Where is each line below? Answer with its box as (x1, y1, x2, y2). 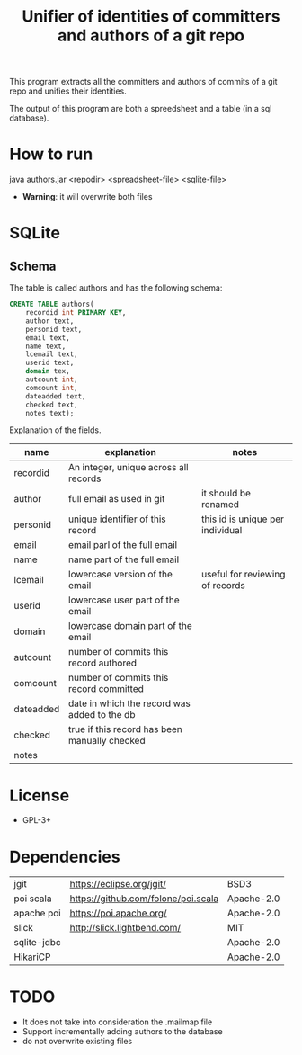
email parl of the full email (68, 539, 178, 551)
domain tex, (25, 367, 70, 376)
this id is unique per (200, 513, 285, 525)
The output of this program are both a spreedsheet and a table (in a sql (9, 103, 272, 114)
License (9, 785, 70, 806)
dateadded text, (25, 391, 87, 401)
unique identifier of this (68, 513, 166, 525)
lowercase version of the (68, 568, 173, 581)
